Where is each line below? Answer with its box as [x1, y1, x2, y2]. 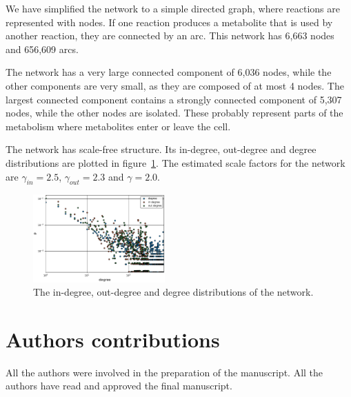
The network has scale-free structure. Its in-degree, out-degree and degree [6, 142, 317, 156]
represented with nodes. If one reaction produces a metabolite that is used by [6, 14, 333, 29]
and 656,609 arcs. [6, 41, 79, 56]
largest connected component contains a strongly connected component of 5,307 [6, 92, 342, 106]
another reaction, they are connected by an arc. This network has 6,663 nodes [6, 28, 334, 43]
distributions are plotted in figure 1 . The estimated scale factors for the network [6, 155, 345, 170]
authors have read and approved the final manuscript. [6, 378, 232, 393]
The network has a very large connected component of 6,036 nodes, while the [6, 65, 332, 79]
